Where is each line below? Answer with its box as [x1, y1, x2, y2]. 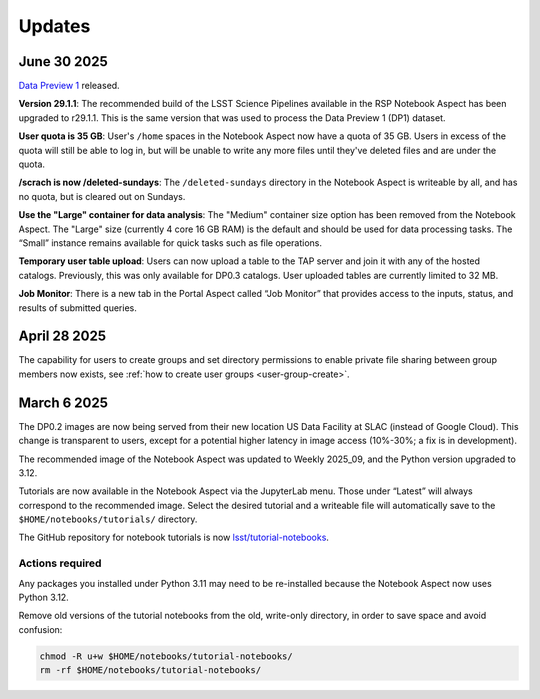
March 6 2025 [18, 394, 109, 411]
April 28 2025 [18, 328, 107, 345]
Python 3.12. [18, 591, 69, 603]
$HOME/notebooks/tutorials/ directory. [18, 513, 198, 525]
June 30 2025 [18, 53, 109, 70]
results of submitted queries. [18, 301, 137, 314]
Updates [18, 15, 91, 37]
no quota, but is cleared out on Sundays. [18, 190, 186, 202]
